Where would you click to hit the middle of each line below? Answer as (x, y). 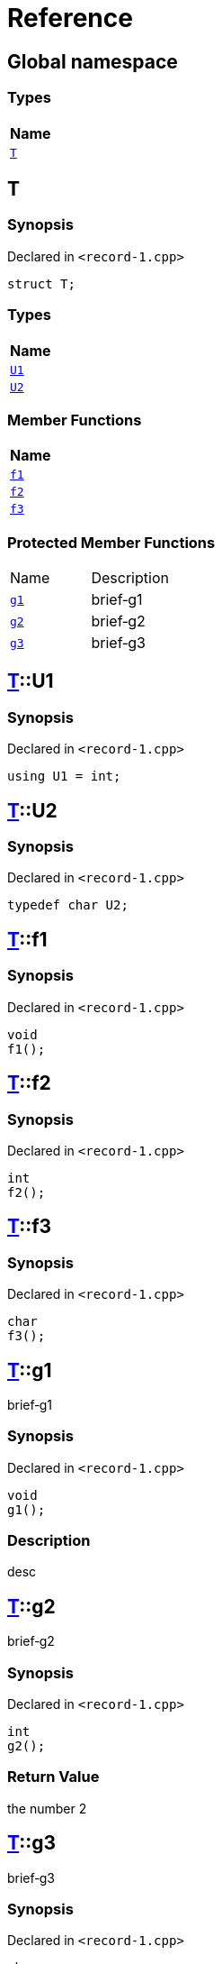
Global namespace (93, 61)
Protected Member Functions (111, 542)
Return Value (53, 1777)
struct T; (41, 283)
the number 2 (47, 1808)
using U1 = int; (64, 776)
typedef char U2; (68, 905)
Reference (70, 18)
